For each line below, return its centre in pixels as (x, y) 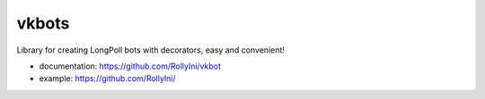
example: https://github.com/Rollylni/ (107, 78)
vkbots (43, 23)
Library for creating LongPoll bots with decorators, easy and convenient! (150, 50)
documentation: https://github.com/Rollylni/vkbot (130, 66)
